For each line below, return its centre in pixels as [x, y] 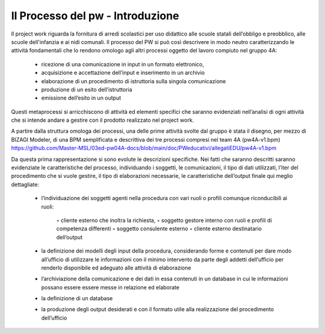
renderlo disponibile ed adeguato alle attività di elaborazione [116, 268]
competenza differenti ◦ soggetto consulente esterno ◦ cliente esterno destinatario [159, 228]
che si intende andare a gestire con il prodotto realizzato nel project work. [103, 120]
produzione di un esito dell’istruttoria [87, 89]
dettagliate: [25, 184]
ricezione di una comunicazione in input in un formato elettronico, [123, 64]
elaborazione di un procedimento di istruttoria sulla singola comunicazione [134, 81]
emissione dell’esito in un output [81, 98]
